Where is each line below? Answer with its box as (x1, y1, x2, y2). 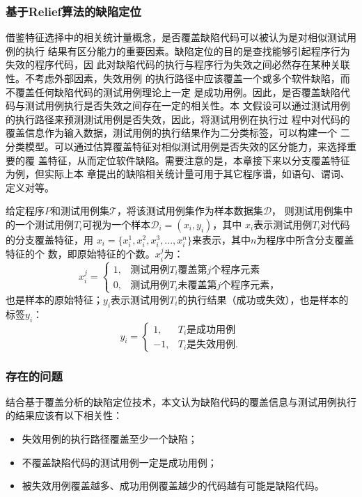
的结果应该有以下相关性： (6, 408, 123, 423)
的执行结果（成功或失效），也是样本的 (178, 292, 349, 306)
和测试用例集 (51, 203, 109, 218)
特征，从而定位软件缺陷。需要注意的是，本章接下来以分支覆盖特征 (47, 152, 350, 167)
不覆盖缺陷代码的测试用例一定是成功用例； (22, 455, 217, 469)
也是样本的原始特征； (6, 292, 103, 306)
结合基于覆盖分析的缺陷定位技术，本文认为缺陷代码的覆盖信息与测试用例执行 (6, 394, 356, 409)
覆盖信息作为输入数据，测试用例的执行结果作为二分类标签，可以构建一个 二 (6, 125, 350, 140)
